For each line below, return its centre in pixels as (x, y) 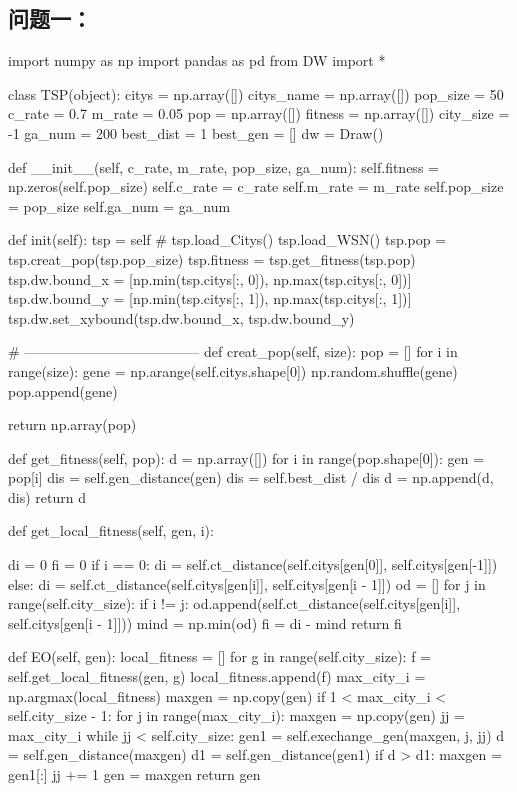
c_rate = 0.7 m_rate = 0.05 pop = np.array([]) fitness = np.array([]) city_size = (259, 113)
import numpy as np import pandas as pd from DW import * (197, 60)
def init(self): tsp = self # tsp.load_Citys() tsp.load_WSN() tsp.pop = (227, 239)
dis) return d (47, 496)
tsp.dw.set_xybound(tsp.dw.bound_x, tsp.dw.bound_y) (181, 317)
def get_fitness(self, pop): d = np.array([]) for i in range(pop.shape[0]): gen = (246, 457)
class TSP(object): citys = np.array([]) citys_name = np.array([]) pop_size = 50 (256, 93)
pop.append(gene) (63, 390)
